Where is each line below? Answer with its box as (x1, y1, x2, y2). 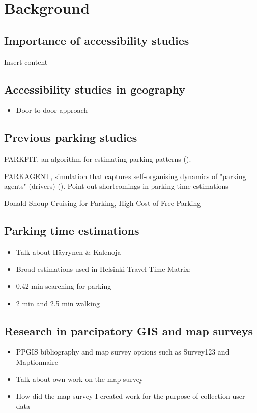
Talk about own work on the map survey (16, 373, 144, 384)
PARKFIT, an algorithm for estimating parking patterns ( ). (4, 154, 191, 164)
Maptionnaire (16, 356, 58, 367)
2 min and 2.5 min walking (16, 298, 100, 308)
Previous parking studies (4, 130, 137, 145)
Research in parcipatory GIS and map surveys (4, 322, 253, 338)
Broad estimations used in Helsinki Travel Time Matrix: (16, 263, 191, 274)
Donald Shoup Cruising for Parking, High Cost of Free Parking (4, 197, 201, 208)
